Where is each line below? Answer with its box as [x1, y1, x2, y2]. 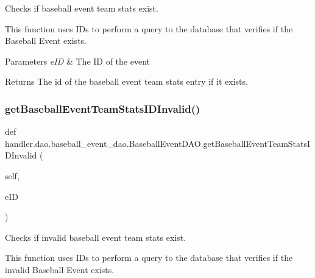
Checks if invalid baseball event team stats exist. [5, 230, 186, 243]
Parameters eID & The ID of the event [5, 54, 150, 67]
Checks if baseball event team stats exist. [5, 2, 158, 14]
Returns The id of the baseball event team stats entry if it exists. [5, 75, 248, 88]
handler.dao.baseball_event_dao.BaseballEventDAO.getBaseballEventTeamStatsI [5, 137, 311, 149]
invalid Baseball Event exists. [5, 263, 115, 276]
